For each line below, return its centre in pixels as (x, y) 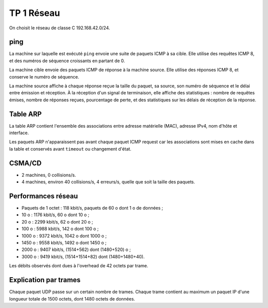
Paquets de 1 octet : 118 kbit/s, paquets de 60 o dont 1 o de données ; (92, 208)
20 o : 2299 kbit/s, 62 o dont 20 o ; (57, 222)
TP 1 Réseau (35, 13)
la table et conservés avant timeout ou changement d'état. (70, 149)
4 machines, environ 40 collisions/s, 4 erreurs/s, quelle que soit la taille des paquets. (108, 182)
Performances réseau (43, 196)
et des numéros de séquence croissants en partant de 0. (67, 61)
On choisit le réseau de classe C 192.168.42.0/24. (60, 28)
